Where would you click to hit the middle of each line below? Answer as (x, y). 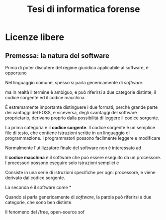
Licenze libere (35, 37)
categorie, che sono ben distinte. (39, 202)
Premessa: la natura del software (57, 56)
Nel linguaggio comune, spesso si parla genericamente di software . (74, 83)
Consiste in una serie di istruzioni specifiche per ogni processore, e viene (80, 172)
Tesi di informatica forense (83, 9)
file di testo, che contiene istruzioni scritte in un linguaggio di (68, 133)
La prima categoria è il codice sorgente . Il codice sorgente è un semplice (80, 127)
